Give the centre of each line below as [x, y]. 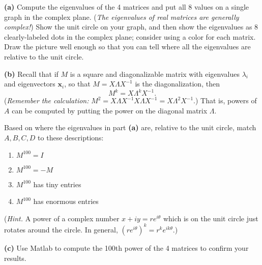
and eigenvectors [30, 84]
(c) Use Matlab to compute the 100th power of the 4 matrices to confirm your [126, 247]
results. [15, 258]
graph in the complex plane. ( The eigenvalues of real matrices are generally [122, 17]
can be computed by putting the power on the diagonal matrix [110, 110]
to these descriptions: [71, 138]
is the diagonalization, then [177, 84]
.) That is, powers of [225, 100]
